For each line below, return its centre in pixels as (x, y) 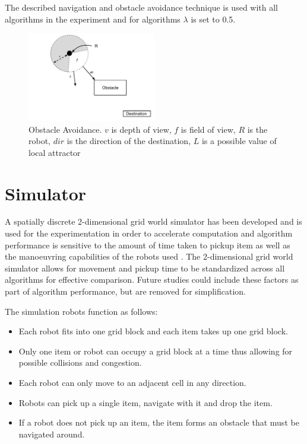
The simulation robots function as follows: (81, 311)
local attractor (55, 152)
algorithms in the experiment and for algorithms (93, 19)
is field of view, (208, 129)
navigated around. (52, 434)
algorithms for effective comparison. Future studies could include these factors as (152, 280)
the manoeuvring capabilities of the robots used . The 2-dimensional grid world (149, 256)
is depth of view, (141, 129)
